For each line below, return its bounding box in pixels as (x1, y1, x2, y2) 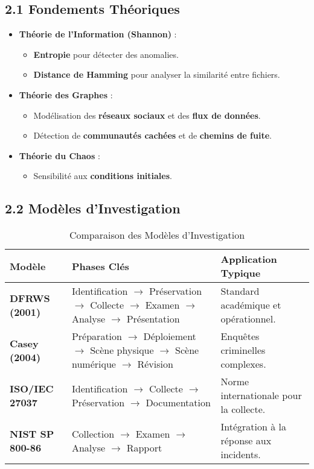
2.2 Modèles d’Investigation (5, 199, 181, 218)
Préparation (71, 329, 122, 344)
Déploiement (143, 329, 196, 344)
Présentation (126, 312, 180, 326)
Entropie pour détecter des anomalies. (33, 48, 179, 60)
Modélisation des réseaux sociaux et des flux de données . (33, 109, 261, 121)
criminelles (220, 343, 266, 357)
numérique (71, 357, 116, 371)
